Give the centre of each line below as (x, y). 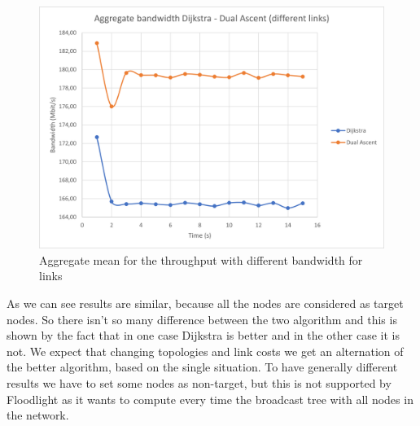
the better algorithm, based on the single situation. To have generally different (202, 367)
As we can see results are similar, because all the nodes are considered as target (205, 303)
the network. (38, 415)
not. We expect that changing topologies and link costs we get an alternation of (205, 351)
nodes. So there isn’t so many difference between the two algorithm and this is (202, 319)
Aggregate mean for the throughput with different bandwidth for (201, 259)
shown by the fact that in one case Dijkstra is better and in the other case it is (203, 335)
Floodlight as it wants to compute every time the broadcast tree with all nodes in (210, 399)
